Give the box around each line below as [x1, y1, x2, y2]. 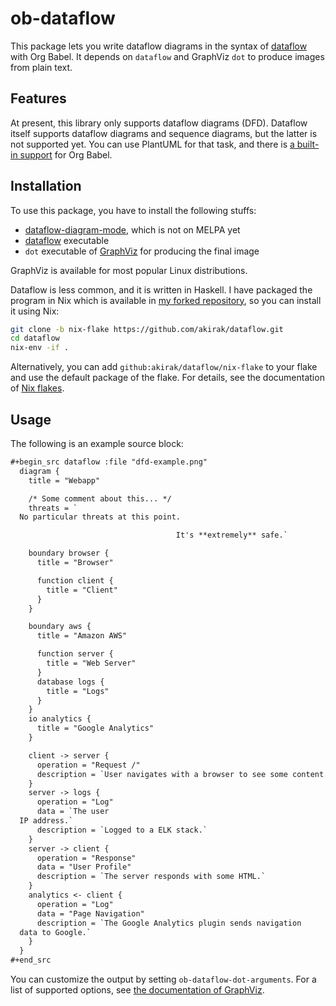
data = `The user [36, 807, 110, 817]
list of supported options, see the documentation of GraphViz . [10, 984, 265, 996]
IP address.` [19, 816, 74, 826]
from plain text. [10, 61, 73, 73]
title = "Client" [46, 585, 118, 595]
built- [296, 138, 320, 150]
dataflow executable [24, 234, 110, 246]
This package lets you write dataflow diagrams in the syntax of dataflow [10, 40, 308, 52]
